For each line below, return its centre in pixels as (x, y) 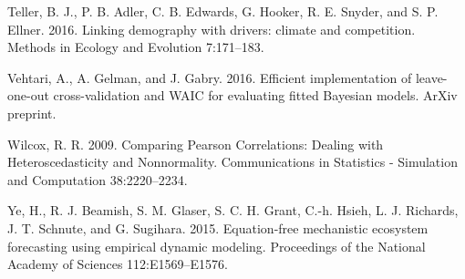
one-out (28, 95)
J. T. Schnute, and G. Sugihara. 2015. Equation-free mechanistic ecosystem (218, 227)
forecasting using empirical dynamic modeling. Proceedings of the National (217, 246)
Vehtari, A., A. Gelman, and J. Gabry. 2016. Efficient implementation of (210, 77)
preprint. (32, 113)
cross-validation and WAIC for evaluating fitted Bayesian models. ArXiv (255, 95)
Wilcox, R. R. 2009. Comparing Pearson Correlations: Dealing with (196, 144)
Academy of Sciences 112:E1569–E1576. (118, 264)
